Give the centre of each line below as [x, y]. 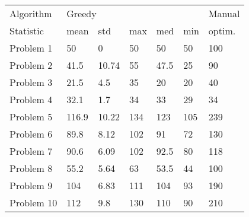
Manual [224, 13]
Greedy [82, 13]
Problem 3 [31, 82]
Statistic [27, 31]
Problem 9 [31, 185]
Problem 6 [31, 134]
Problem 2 [31, 65]
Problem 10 [33, 202]
